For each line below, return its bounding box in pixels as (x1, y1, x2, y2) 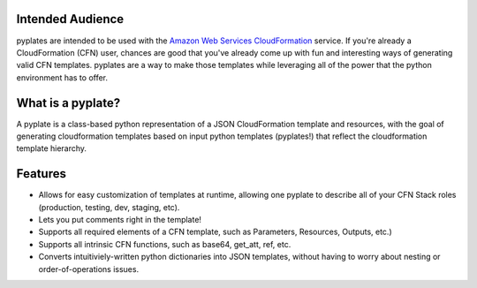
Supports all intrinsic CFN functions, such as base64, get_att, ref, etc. (38, 239, 291, 249)
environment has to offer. (16, 72, 109, 83)
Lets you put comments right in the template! (38, 215, 202, 225)
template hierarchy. (16, 143, 87, 154)
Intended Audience (16, 11, 125, 27)
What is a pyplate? (16, 95, 121, 110)
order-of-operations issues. (38, 263, 140, 274)
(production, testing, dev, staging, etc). (38, 201, 180, 212)
